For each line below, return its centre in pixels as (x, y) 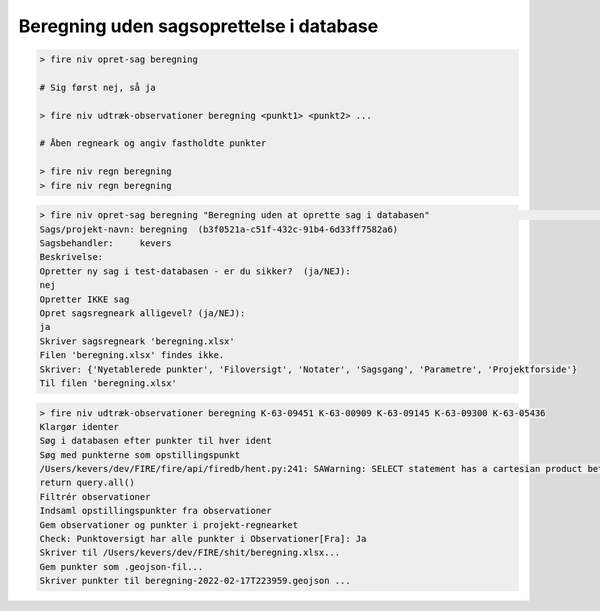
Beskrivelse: (71, 257)
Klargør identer (79, 426)
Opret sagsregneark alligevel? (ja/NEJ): (142, 313)
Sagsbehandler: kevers (105, 243)
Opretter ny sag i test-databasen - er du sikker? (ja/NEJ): (195, 271)
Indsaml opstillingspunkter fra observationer (155, 511)
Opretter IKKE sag (84, 299)
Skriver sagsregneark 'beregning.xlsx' (137, 341)
